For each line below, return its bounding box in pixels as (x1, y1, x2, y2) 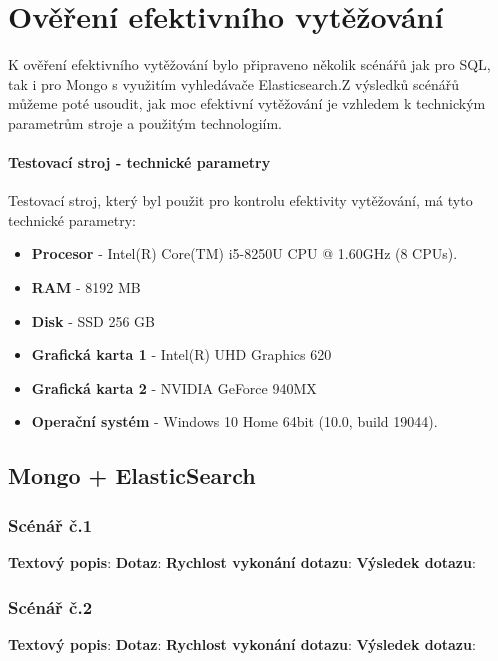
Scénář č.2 (8, 594, 93, 619)
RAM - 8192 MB (31, 277, 141, 298)
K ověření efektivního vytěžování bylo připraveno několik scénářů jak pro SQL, (8, 54, 491, 75)
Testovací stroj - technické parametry (8, 152, 271, 173)
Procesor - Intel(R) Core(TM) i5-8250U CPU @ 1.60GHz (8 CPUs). (31, 243, 458, 264)
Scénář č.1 (8, 512, 93, 537)
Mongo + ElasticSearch (8, 460, 256, 491)
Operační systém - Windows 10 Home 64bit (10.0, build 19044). (31, 411, 438, 432)
